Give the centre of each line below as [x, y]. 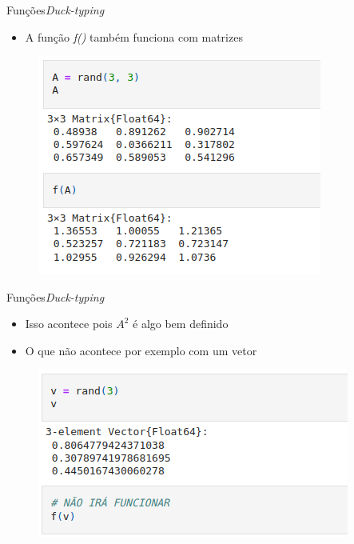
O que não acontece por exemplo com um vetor [141, 350]
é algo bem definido [181, 324]
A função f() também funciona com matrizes [134, 36]
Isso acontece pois [69, 324]
